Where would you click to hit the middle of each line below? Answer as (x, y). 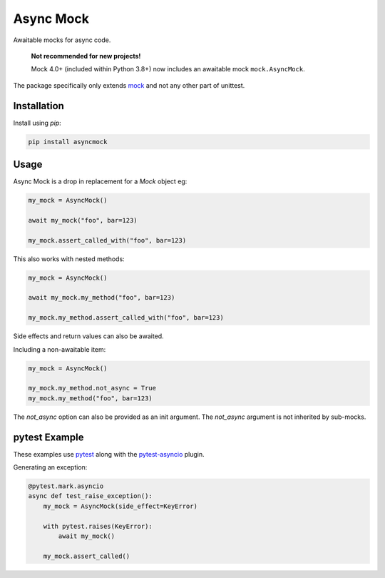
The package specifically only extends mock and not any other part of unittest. (129, 85)
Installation (38, 106)
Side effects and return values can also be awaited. (88, 336)
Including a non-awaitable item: (60, 349)
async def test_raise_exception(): (90, 496)
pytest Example (48, 437)
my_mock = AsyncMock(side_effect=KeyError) (120, 506)
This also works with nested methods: (69, 259)
